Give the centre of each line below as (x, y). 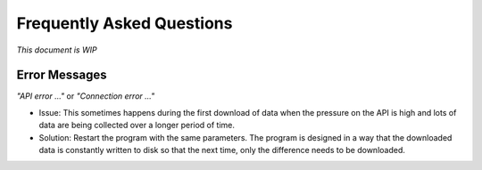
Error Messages (62, 75)
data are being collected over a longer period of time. (137, 125)
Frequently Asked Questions (125, 23)
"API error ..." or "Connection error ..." (86, 96)
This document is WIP (57, 50)
